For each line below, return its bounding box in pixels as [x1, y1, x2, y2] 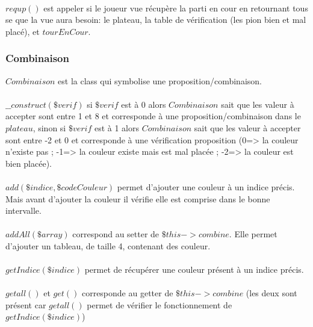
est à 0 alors [121, 98, 166, 110]
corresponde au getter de [81, 287, 173, 299]
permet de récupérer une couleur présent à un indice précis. [84, 263, 304, 276]
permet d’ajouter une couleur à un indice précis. [117, 180, 295, 193]
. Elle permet [229, 228, 277, 240]
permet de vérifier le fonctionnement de [87, 298, 232, 311]
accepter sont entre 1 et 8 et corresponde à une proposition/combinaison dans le [5, 110, 301, 122]
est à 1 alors [94, 121, 140, 134]
